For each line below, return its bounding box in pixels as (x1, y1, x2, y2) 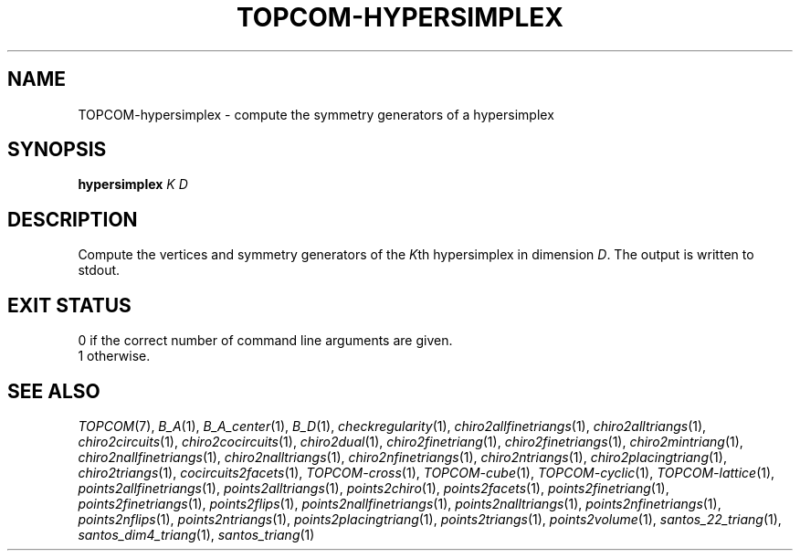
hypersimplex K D (78, 176, 188, 193)
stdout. (78, 262, 121, 279)
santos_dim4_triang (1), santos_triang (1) (78, 526, 315, 542)
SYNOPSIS (7, 138, 107, 162)
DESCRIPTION (7, 207, 138, 231)
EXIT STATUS (7, 293, 132, 317)
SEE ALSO (7, 379, 100, 403)
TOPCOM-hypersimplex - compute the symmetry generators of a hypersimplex (78, 106, 554, 122)
